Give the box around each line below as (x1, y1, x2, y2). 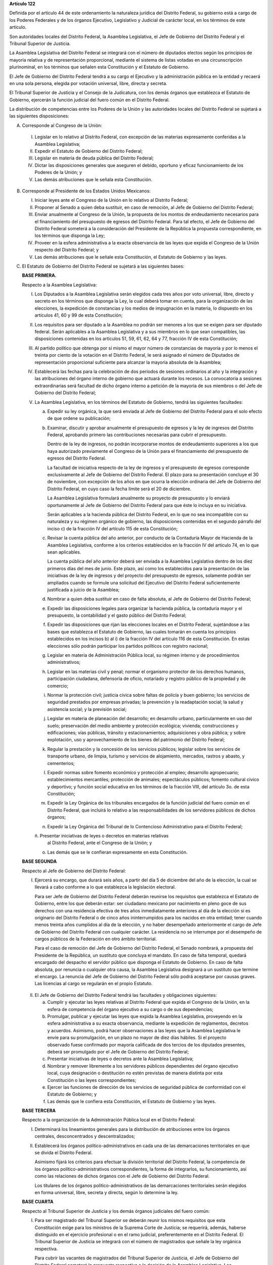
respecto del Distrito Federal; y (34, 247, 99, 253)
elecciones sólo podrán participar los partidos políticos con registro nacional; (47, 643, 208, 649)
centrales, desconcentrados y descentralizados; (34, 1133, 135, 1140)
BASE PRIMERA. (22, 272, 57, 278)
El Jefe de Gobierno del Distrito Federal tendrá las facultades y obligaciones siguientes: (34, 992, 217, 998)
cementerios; (47, 760, 75, 766)
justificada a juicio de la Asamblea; (47, 586, 120, 593)
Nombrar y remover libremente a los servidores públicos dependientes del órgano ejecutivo (47, 1063, 239, 1069)
